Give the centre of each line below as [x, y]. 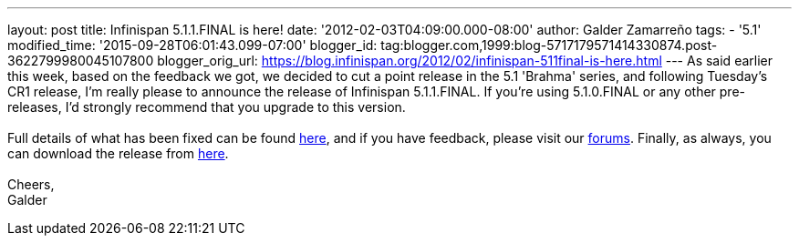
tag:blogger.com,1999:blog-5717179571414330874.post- [549, 45]
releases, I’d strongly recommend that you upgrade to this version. [207, 107]
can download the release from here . [118, 153]
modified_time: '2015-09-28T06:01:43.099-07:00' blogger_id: [192, 45]
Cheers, [31, 184]
